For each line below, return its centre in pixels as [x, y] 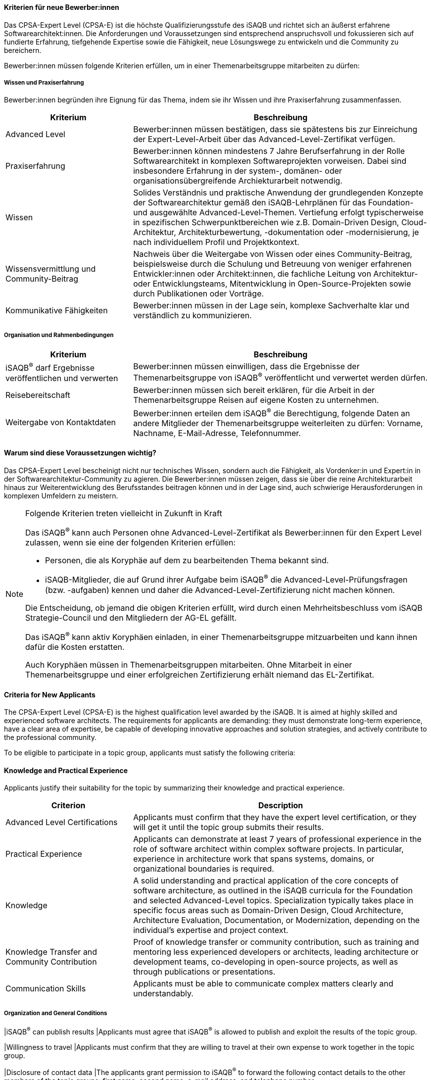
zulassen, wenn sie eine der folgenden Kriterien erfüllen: [131, 543]
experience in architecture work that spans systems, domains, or [254, 859]
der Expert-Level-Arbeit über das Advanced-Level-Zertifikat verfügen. [264, 139]
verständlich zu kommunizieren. [192, 316]
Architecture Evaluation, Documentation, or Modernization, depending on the [277, 920]
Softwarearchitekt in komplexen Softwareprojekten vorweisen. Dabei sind [270, 161]
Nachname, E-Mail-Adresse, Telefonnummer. [217, 433]
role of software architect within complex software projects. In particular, [268, 849]
